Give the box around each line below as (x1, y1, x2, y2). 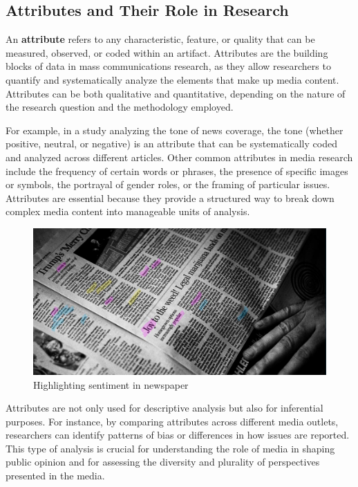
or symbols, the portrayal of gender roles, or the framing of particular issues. (6, 177, 330, 192)
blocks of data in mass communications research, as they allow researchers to (6, 59, 331, 73)
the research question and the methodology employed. (6, 100, 234, 114)
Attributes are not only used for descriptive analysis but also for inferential (6, 401, 323, 415)
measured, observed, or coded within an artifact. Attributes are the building (6, 45, 328, 59)
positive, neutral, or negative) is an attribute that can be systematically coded (6, 136, 337, 151)
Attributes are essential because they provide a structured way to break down (6, 190, 335, 205)
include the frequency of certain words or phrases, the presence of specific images (6, 163, 348, 178)
